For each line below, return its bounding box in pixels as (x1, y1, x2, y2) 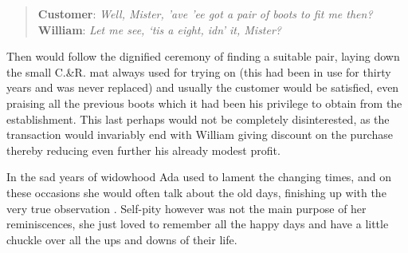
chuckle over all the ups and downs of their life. (6, 231, 237, 247)
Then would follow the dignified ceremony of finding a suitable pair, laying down (6, 48, 400, 65)
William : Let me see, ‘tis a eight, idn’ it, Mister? (37, 21, 282, 38)
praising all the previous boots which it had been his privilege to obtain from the (6, 94, 402, 111)
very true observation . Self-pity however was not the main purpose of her (6, 200, 367, 216)
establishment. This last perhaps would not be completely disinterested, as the (6, 110, 390, 127)
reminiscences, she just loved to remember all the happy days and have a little (6, 215, 389, 232)
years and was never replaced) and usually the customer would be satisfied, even (6, 79, 399, 96)
